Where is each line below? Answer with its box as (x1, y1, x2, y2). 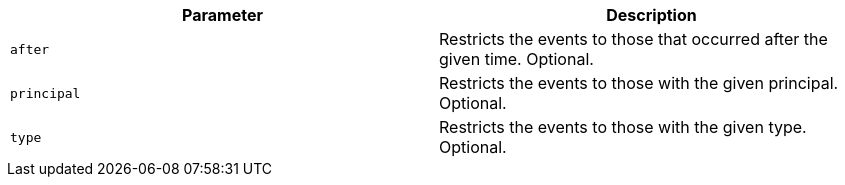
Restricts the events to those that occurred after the (439, 29, 828, 49)
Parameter (182, 5, 263, 25)
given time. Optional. (439, 49, 594, 69)
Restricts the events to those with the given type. (439, 117, 807, 137)
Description (606, 5, 697, 25)
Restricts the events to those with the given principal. (439, 73, 839, 93)
